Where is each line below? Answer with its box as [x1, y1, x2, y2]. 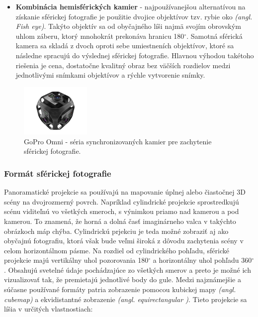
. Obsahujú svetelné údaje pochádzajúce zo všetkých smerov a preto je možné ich [4, 264, 251, 275]
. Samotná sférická [186, 30, 243, 41]
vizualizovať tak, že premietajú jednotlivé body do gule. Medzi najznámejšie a [4, 274, 241, 285]
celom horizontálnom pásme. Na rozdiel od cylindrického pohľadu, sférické [4, 245, 229, 255]
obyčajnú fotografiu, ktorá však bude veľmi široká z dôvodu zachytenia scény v [4, 235, 244, 246]
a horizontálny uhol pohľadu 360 [153, 255, 252, 265]
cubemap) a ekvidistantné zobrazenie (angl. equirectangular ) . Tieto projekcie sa [4, 294, 247, 304]
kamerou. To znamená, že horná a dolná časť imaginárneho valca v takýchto [4, 215, 236, 226]
